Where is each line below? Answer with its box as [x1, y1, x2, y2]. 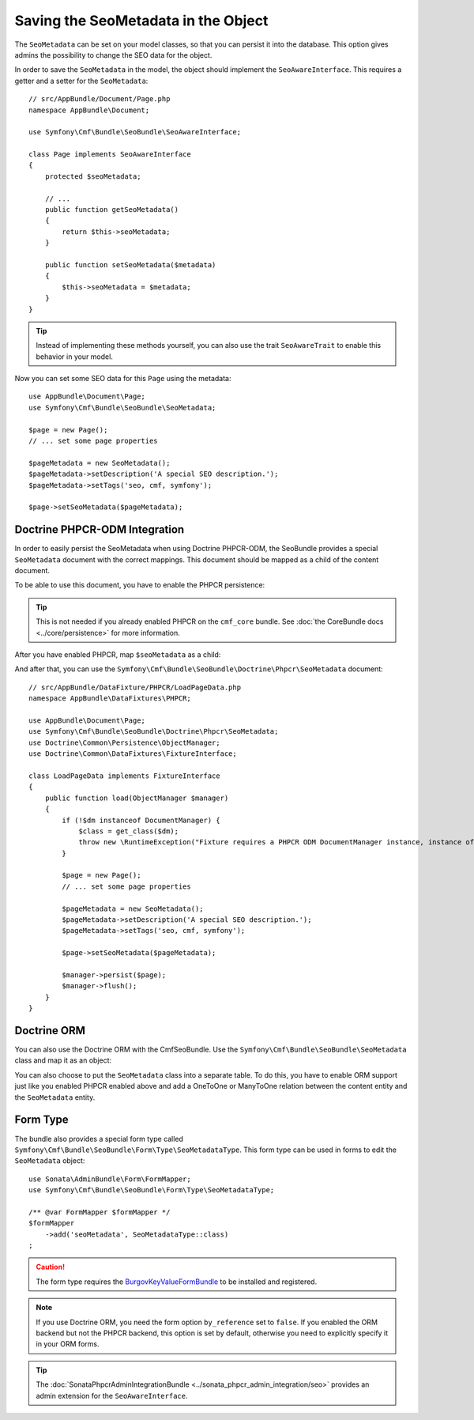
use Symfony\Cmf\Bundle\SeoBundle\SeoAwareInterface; [28, 127, 241, 137]
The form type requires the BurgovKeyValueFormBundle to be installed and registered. [36, 1277, 318, 1286]
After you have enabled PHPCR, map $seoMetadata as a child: [14, 650, 221, 659]
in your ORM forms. [36, 1339, 100, 1349]
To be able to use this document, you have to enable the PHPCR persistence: [14, 580, 265, 590]
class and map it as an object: [14, 1056, 112, 1065]
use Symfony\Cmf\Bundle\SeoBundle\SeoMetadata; [28, 403, 216, 412]
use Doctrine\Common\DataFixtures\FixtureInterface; [28, 750, 237, 758]
